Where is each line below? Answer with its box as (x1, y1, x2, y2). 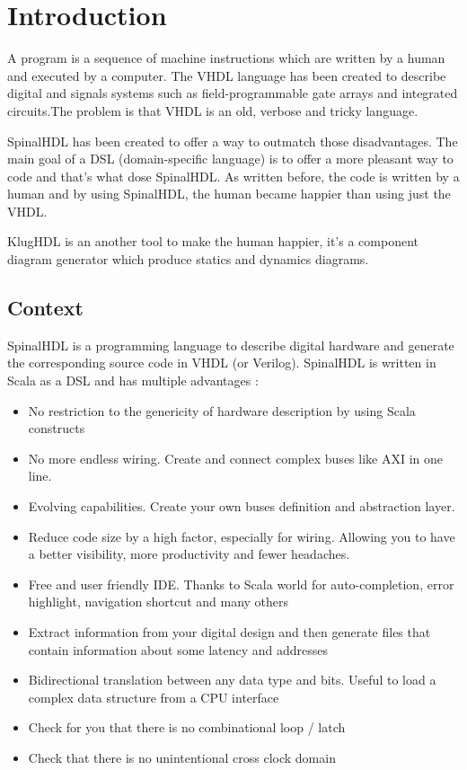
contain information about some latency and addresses (28, 640, 329, 659)
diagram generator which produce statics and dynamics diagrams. (7, 250, 369, 269)
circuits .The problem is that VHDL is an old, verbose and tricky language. (7, 101, 419, 119)
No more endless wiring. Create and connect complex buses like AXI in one (28, 448, 443, 467)
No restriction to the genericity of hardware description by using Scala (28, 401, 416, 420)
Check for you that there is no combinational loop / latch (28, 718, 346, 737)
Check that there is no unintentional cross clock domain (28, 748, 336, 766)
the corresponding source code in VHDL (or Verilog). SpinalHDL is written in (7, 353, 436, 372)
